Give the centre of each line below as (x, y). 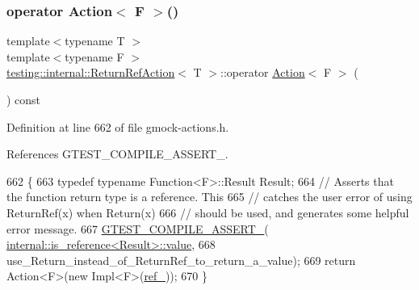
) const (24, 99)
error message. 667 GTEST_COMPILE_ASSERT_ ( (138, 228)
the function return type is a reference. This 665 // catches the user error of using (209, 197)
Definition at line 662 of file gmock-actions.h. (118, 126)
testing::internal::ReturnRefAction (91, 72)
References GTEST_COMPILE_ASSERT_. (117, 154)
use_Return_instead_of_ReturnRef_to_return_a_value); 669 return (181, 260)
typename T (95, 41)
